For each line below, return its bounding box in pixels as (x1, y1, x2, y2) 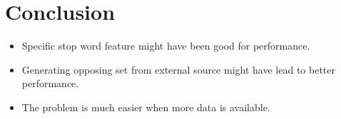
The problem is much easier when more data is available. (21, 99, 270, 114)
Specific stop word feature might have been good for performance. (21, 38, 310, 53)
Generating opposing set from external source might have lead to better (21, 62, 335, 76)
